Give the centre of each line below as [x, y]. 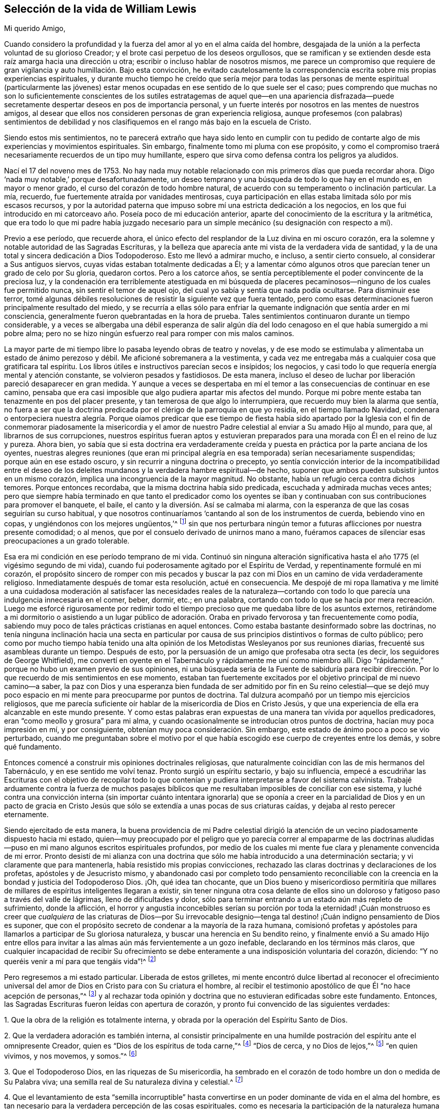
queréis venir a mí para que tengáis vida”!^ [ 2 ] [80, 961]
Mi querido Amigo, [35, 28]
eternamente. [26, 815]
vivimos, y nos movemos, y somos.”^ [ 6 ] [71, 1055]
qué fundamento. [33, 747]
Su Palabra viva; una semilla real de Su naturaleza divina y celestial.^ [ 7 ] [124, 1081]
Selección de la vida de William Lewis [100, 9]
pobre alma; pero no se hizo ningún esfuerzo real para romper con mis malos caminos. [149, 334]
